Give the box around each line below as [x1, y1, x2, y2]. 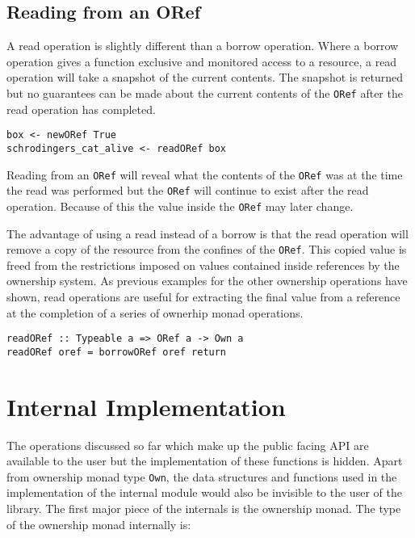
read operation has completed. [6, 100, 156, 117]
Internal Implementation [6, 389, 286, 422]
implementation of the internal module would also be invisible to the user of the [6, 484, 402, 501]
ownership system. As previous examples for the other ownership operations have [6, 272, 408, 289]
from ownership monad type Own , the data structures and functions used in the [6, 468, 397, 485]
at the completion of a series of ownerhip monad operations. [6, 304, 304, 321]
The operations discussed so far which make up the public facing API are [6, 436, 369, 453]
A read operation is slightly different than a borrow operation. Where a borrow [6, 37, 399, 54]
